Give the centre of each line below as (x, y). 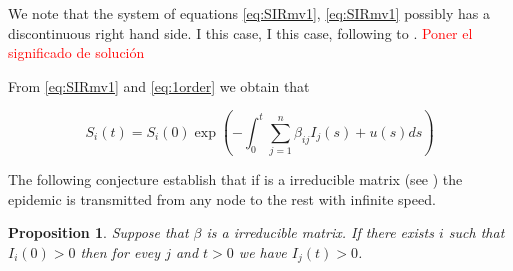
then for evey (120, 251)
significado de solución (76, 52)
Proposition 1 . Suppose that (98, 232)
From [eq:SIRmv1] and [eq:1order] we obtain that (159, 85)
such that (476, 232)
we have (262, 251)
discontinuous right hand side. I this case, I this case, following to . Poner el (240, 32)
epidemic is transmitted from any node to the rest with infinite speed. (222, 198)
